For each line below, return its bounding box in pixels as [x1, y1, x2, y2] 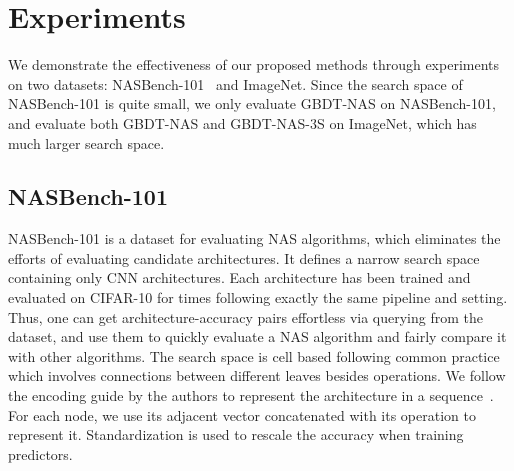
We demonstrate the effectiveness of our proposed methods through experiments [8, 54, 500, 75]
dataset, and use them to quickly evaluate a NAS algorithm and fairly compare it [8, 326, 507, 347]
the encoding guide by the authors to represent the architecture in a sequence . [8, 385, 494, 406]
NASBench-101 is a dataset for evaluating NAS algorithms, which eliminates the [8, 228, 501, 249]
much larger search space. [8, 132, 165, 153]
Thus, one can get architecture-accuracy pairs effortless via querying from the [8, 306, 483, 327]
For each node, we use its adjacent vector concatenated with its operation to [8, 404, 476, 425]
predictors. [8, 443, 73, 464]
